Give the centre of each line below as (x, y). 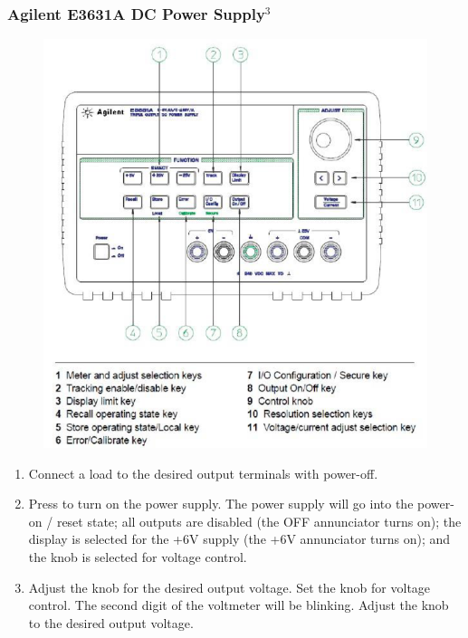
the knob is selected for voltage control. (138, 557)
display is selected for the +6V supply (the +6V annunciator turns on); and (239, 539)
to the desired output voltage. (111, 622)
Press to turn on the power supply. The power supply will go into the (221, 504)
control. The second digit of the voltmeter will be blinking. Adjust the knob (239, 605)
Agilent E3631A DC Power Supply (136, 13)
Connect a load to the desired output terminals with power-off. (203, 473)
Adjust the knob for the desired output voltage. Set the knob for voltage (229, 587)
